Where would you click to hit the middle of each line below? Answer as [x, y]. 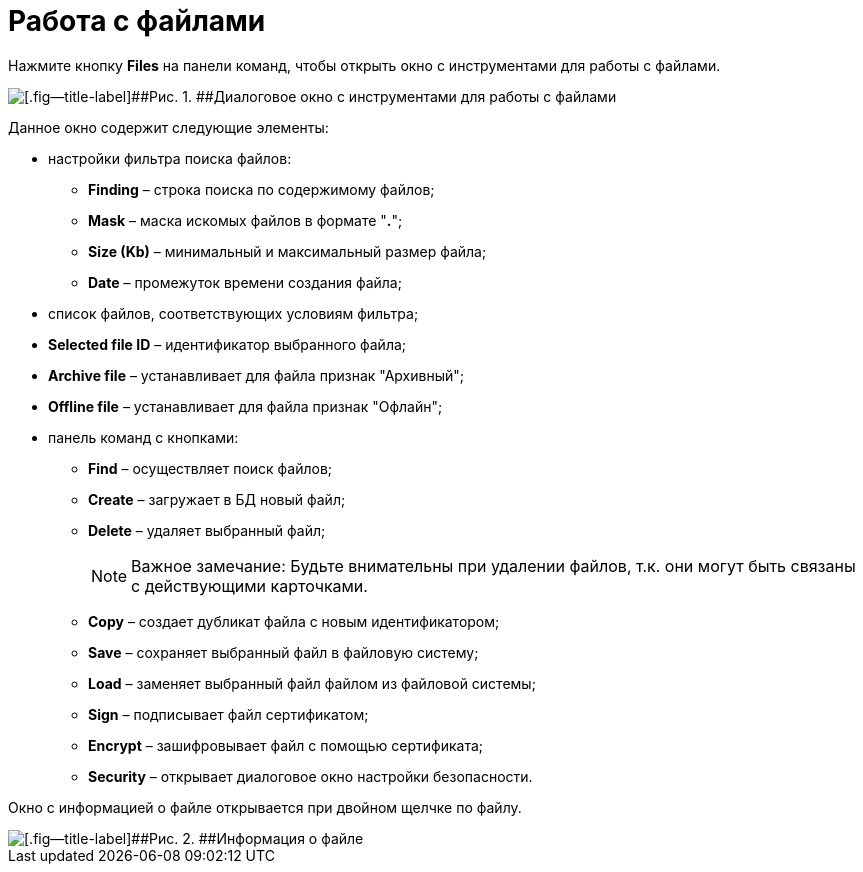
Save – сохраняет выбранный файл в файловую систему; [283, 652]
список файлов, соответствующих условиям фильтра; [233, 313]
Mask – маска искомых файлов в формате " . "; [245, 220]
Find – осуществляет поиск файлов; [210, 468]
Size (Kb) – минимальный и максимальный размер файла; [287, 251]
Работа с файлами [137, 21]
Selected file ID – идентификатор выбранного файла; [227, 344]
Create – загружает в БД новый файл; [217, 499]
